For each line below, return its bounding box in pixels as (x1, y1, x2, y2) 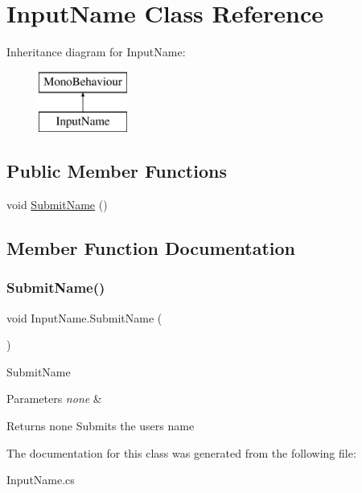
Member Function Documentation (6, 236, 296, 261)
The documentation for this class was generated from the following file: (6, 444, 356, 461)
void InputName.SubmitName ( (6, 309, 162, 326)
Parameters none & (6, 390, 102, 407)
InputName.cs (6, 471, 75, 488)
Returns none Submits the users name (6, 417, 195, 434)
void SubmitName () (6, 196, 108, 213)
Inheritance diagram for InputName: (6, 43, 186, 60)
